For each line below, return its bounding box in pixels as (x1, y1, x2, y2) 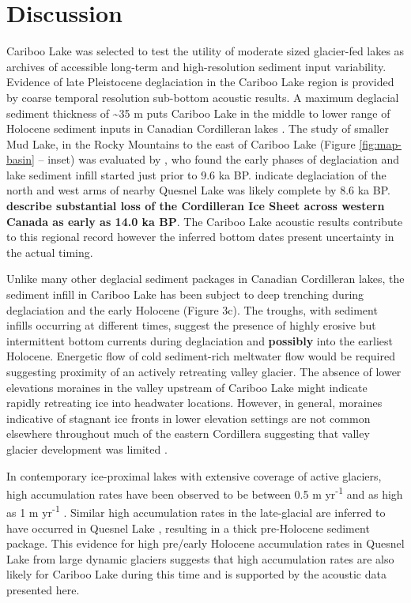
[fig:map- (359, 135, 402, 152)
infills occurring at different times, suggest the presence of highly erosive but (6, 317, 376, 334)
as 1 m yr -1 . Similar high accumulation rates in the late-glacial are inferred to (6, 502, 386, 521)
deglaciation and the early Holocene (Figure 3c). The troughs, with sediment (6, 301, 378, 318)
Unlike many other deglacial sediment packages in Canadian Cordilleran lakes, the (6, 270, 405, 287)
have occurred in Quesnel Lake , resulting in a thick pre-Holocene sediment (6, 519, 370, 536)
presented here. (6, 582, 80, 598)
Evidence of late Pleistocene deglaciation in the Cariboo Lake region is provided (6, 73, 394, 90)
